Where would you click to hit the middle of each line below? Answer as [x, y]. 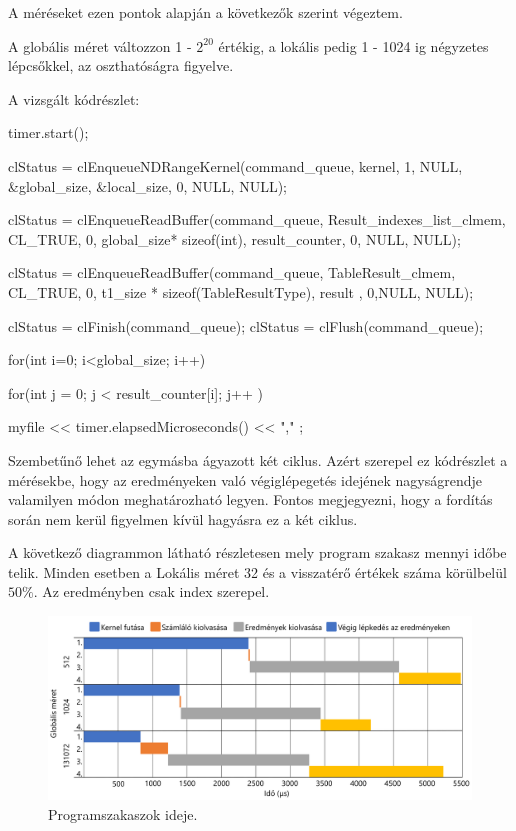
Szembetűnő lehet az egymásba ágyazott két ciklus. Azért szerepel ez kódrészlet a [258, 459]
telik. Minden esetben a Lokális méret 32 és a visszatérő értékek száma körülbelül [257, 571]
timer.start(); [48, 132]
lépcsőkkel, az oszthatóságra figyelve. [121, 65]
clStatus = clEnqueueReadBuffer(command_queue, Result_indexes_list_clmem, [257, 219]
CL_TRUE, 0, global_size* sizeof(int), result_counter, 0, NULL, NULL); [234, 238]
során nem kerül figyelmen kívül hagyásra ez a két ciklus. [183, 518]
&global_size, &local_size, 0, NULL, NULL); [147, 185]
